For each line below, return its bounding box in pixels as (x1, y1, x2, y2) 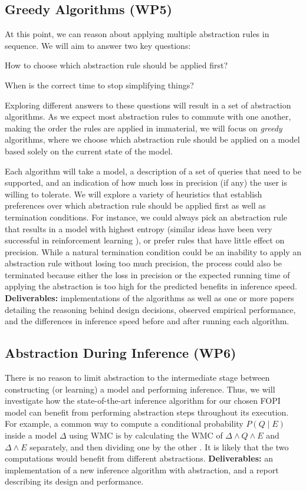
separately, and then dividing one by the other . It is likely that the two (29, 440, 289, 453)
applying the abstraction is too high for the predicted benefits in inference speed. (5, 280, 297, 292)
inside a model (5, 429, 57, 441)
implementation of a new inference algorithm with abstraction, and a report (5, 463, 279, 476)
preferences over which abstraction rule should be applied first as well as (5, 199, 266, 212)
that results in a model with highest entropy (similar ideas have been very (5, 222, 272, 235)
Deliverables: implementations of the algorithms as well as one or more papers (5, 292, 294, 304)
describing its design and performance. (5, 475, 144, 487)
